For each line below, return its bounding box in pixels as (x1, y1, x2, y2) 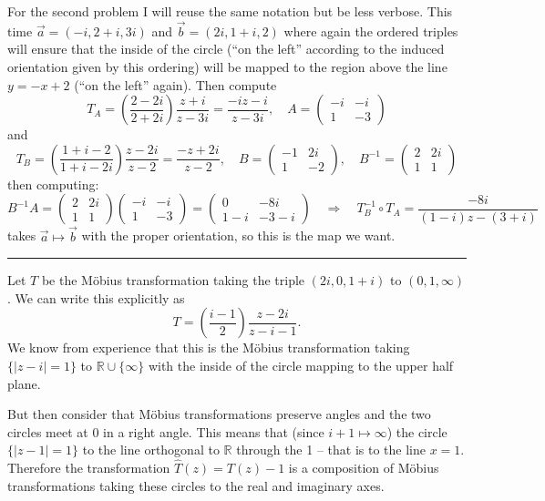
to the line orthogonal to (82, 440, 220, 459)
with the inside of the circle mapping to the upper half (148, 355, 454, 374)
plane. (7, 373, 41, 393)
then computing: (7, 174, 99, 193)
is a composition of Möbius (288, 458, 439, 477)
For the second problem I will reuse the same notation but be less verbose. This (7, 2, 453, 20)
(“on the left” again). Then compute (74, 75, 277, 94)
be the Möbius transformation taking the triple (41, 271, 305, 290)
